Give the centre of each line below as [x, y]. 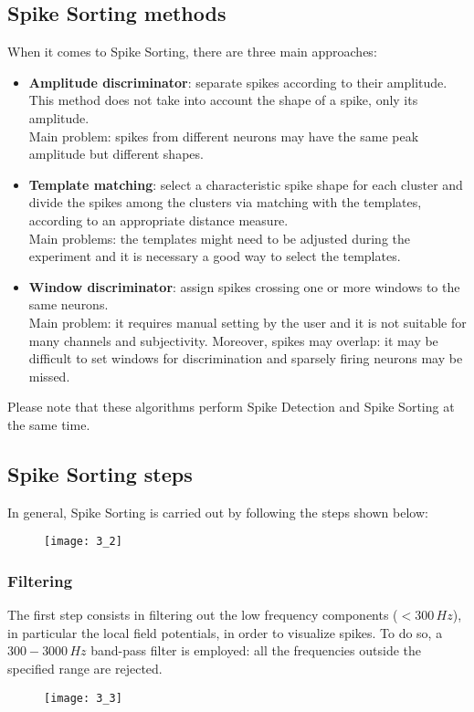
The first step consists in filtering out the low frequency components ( [203, 615]
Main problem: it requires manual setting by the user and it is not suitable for [248, 322]
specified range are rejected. [85, 668]
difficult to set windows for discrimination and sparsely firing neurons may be [246, 358]
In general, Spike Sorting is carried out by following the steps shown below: [218, 512]
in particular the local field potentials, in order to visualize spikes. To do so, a [225, 632]
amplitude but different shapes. [116, 154]
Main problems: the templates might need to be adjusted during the [220, 238]
